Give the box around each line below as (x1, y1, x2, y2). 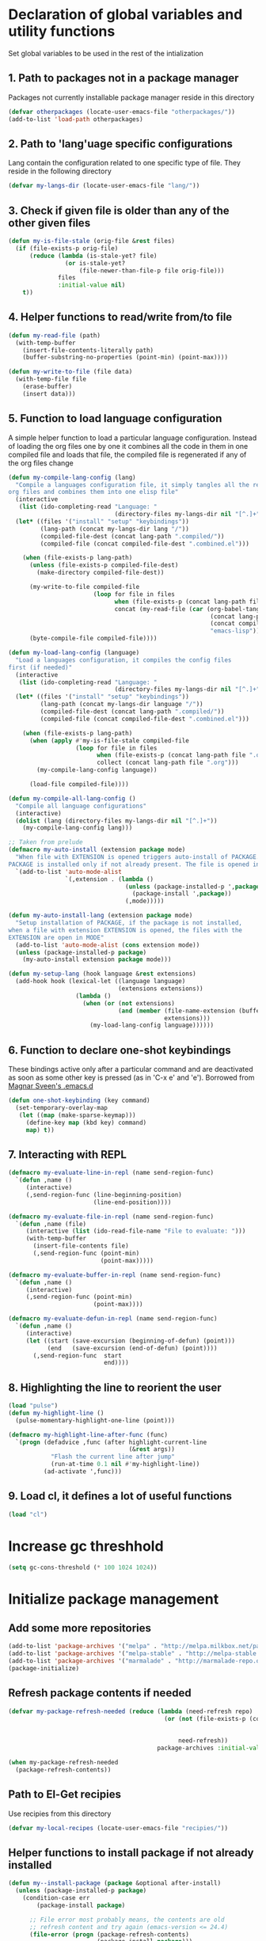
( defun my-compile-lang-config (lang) (8, 473, 136, 481)
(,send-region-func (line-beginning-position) (25, 1191, 182, 1198)
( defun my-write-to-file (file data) (8, 368, 133, 376)
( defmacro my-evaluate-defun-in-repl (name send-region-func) (8, 1315, 218, 1323)
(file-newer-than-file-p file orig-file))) (78, 267, 225, 275)
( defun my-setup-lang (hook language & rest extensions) (8, 970, 196, 978)
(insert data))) (22, 389, 77, 397)
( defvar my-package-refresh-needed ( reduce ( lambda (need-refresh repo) (8, 1707, 253, 1715)
